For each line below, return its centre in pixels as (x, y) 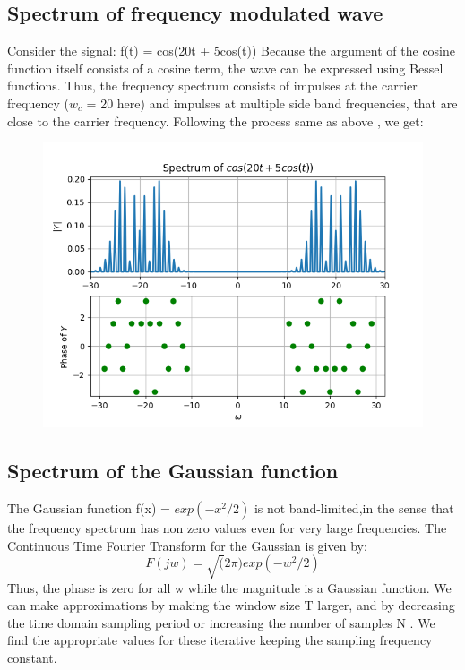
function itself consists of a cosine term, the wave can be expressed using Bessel (225, 68)
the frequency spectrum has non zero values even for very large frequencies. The (227, 527)
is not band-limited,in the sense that (354, 507)
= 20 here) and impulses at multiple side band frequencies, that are (272, 103)
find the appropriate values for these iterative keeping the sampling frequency (220, 640)
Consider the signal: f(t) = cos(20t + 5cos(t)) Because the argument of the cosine (232, 51)
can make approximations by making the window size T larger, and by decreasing (231, 605)
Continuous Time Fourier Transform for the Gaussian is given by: (187, 545)
